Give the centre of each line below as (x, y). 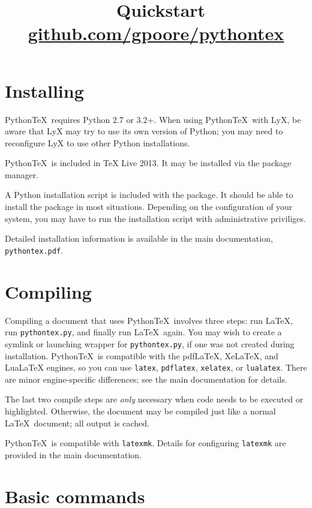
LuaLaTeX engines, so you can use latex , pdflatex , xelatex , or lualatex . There (156, 367)
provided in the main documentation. (73, 454)
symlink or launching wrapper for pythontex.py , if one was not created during (150, 343)
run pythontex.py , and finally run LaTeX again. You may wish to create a (143, 332)
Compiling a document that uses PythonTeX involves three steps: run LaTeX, (149, 320)
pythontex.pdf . (34, 250)
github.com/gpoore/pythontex (156, 33)
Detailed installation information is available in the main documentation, (139, 238)
